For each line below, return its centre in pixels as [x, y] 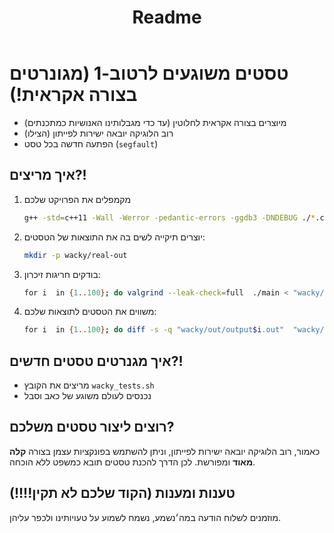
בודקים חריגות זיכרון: [62, 274]
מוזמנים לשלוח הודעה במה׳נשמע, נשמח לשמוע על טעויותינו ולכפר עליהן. [145, 517]
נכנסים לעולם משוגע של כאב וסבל [87, 396]
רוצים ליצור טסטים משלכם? [92, 427]
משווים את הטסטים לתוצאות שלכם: [90, 312]
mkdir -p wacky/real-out [75, 255]
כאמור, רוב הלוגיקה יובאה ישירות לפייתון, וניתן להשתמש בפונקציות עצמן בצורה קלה [165, 451]
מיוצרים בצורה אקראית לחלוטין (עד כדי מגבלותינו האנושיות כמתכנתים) [155, 122]
